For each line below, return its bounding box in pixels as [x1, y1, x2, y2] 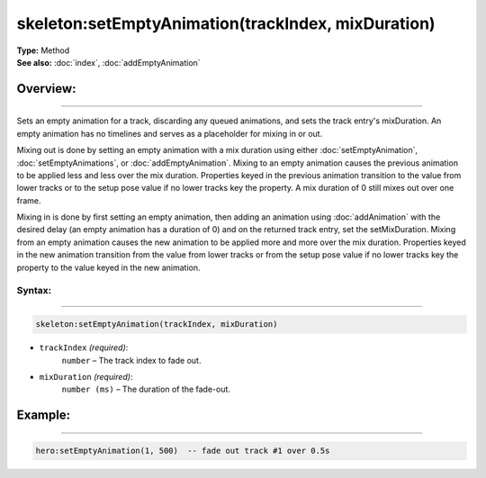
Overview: [16, 81, 76, 96]
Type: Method [16, 45, 70, 56]
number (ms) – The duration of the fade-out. [61, 383, 231, 395]
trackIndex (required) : [39, 342, 129, 353]
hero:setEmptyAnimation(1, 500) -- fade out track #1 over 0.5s [35, 446, 330, 456]
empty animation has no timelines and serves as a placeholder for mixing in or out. [16, 128, 323, 139]
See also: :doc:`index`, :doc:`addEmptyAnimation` [16, 57, 202, 68]
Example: [16, 408, 71, 423]
